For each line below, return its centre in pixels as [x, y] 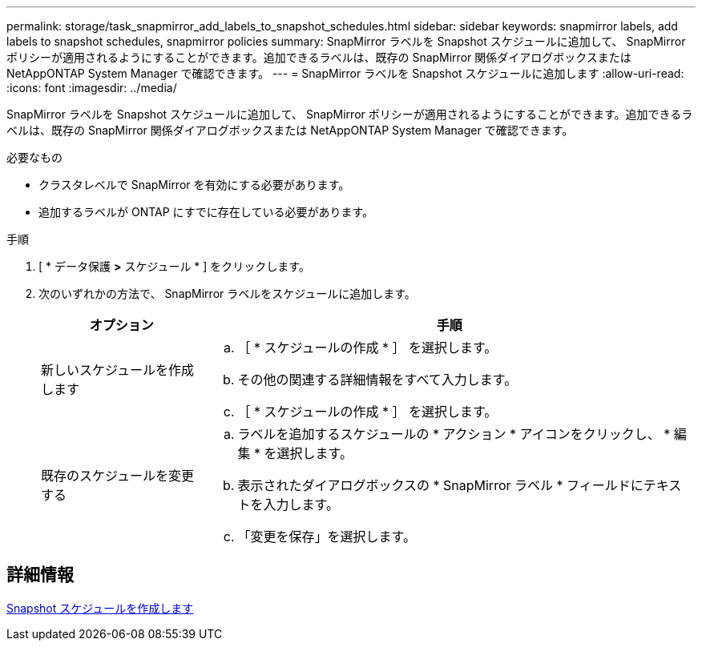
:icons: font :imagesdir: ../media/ [92, 88]
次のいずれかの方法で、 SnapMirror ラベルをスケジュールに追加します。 [227, 293]
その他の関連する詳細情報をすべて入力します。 [377, 380]
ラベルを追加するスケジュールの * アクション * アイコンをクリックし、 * [454, 434]
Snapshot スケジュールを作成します [100, 608]
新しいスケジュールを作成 [117, 370]
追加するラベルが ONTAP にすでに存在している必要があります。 [206, 212]
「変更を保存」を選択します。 [327, 536]
